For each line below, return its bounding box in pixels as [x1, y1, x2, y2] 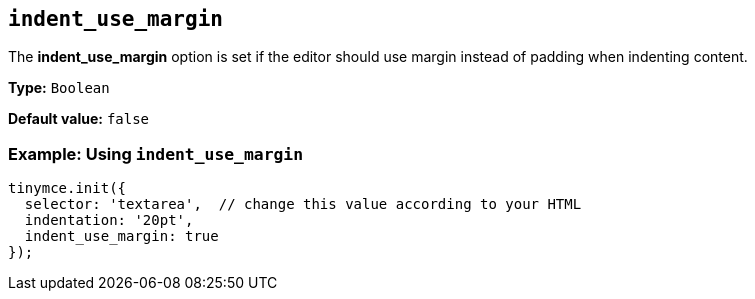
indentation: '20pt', [24, 212, 194, 229]
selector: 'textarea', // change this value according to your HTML [24, 196, 582, 213]
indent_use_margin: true [24, 228, 219, 245]
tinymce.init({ [8, 180, 127, 197]
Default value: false [8, 110, 150, 128]
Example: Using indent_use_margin [8, 143, 304, 164]
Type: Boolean [8, 79, 110, 97]
